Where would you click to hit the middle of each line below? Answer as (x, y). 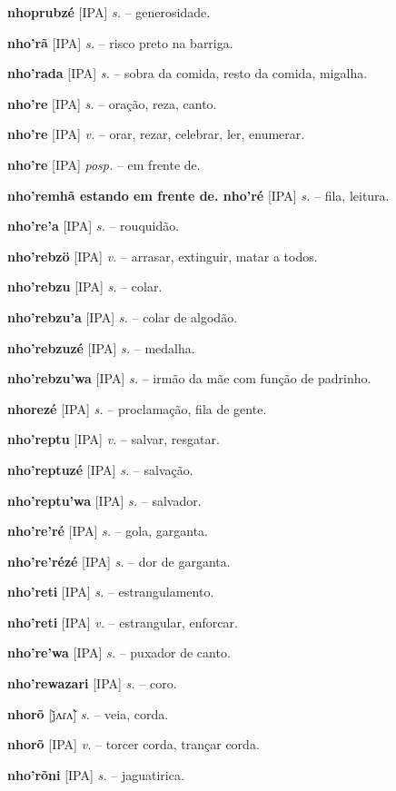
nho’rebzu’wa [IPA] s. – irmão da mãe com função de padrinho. (189, 378)
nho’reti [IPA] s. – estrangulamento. (111, 592)
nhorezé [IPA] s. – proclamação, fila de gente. (137, 408)
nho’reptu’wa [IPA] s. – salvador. (104, 500)
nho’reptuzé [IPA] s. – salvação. (100, 469)
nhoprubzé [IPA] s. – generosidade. (109, 12)
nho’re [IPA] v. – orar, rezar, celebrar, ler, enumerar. (156, 134)
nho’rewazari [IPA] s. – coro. (92, 683)
